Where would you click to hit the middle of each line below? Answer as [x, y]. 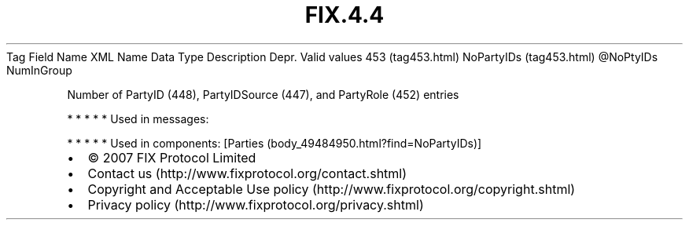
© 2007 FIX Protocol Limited [172, 157]
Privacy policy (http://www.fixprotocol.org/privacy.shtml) [256, 204]
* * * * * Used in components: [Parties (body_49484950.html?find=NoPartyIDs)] [274, 143]
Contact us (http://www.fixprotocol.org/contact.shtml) [247, 173]
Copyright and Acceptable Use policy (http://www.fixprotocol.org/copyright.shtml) [332, 189]
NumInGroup [39, 70]
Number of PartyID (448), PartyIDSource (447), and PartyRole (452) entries [263, 94]
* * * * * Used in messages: [138, 118]
